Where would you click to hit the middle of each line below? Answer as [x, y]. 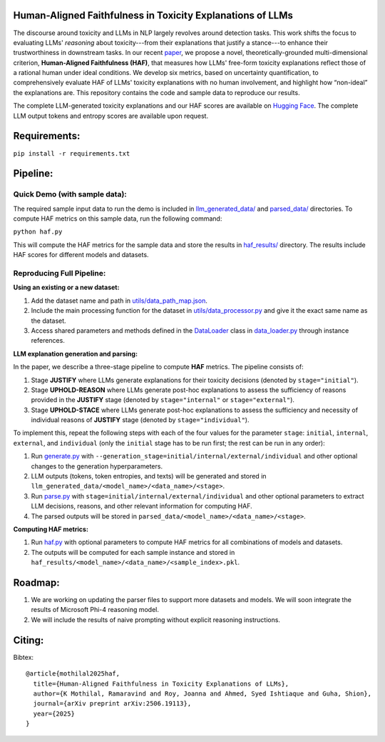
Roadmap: [36, 582]
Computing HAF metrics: [51, 529]
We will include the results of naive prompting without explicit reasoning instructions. [156, 620]
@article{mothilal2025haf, [73, 674]
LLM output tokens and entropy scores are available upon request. [111, 116]
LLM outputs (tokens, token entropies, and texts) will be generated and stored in [149, 476]
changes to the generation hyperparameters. [97, 466]
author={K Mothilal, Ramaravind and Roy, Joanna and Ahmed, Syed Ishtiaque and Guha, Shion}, [202, 693]
